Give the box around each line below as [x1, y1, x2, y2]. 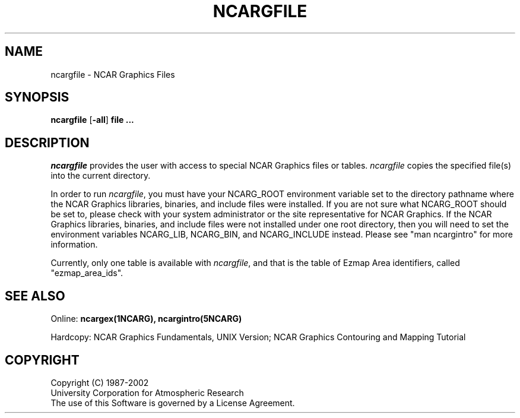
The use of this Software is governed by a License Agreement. [50, 397, 295, 408]
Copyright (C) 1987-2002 [50, 377, 149, 388]
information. [50, 239, 98, 250]
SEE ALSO [5, 288, 65, 303]
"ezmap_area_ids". [50, 268, 123, 278]
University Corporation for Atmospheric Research [50, 387, 244, 398]
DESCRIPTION [5, 135, 90, 150]
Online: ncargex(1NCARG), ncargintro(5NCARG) [50, 313, 242, 324]
